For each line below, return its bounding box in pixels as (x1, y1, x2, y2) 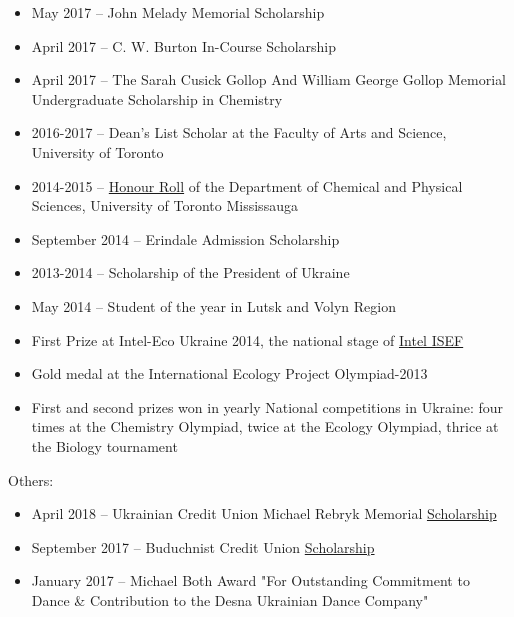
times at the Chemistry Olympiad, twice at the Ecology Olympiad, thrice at (31, 416, 499, 437)
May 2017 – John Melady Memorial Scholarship (31, 2, 325, 22)
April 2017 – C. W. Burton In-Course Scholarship (31, 35, 337, 56)
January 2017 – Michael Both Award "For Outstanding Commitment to (31, 570, 470, 591)
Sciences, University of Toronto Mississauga (31, 195, 298, 216)
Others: (8, 469, 54, 490)
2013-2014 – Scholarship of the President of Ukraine (31, 262, 350, 283)
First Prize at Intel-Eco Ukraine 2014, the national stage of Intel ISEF (31, 329, 464, 350)
